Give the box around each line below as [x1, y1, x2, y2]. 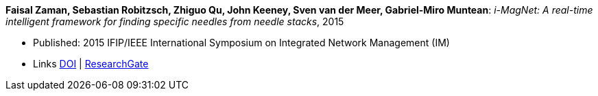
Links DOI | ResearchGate [33, 58, 149, 69]
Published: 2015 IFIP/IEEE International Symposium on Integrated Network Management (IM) [33, 37, 450, 48]
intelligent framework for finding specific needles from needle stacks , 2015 [5, 16, 344, 27]
